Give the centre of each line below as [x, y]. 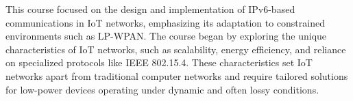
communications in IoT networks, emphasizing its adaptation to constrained [165, 22]
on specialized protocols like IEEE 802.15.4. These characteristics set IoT [159, 62]
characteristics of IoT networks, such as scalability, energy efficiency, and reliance [176, 49]
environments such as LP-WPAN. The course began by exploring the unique [166, 36]
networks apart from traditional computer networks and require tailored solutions [177, 75]
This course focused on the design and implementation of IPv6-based [150, 9]
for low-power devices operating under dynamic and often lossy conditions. [162, 89]
